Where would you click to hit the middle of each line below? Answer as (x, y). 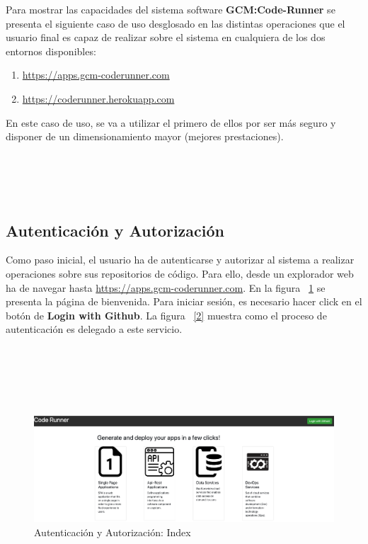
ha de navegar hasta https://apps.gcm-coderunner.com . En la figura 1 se (166, 287)
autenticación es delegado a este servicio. (94, 329)
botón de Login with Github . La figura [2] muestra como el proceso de (166, 315)
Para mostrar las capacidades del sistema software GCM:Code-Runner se (171, 9)
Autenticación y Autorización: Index (113, 532)
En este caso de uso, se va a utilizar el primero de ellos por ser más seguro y (171, 122)
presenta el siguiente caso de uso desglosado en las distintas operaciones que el (176, 23)
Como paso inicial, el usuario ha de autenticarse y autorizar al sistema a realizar (180, 260)
